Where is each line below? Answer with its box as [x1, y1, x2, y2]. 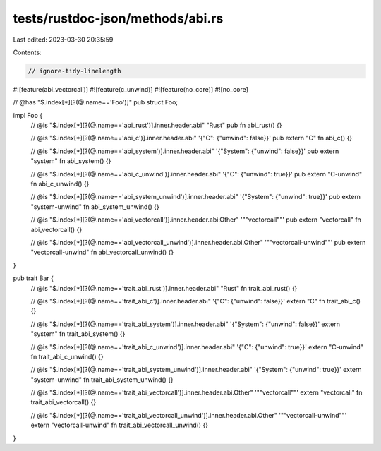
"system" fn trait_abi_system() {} [30, 330, 126, 338]
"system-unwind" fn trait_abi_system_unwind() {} [30, 375, 174, 384]
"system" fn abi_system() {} [30, 157, 111, 165]
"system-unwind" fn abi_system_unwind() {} [30, 202, 160, 211]
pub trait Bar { [13, 274, 54, 282]
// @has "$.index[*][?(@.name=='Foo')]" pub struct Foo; [13, 98, 179, 107]
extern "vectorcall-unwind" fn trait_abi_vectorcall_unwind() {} [30, 421, 208, 430]
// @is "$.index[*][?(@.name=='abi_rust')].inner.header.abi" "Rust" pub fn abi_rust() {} [30, 121, 282, 130]
